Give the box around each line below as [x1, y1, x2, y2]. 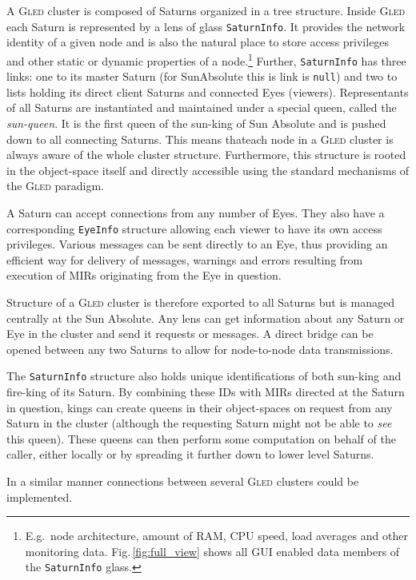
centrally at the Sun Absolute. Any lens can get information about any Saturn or [6, 309, 405, 326]
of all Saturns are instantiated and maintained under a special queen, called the [6, 99, 397, 116]
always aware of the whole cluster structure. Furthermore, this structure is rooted [6, 146, 406, 163]
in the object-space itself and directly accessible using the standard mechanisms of [6, 161, 410, 178]
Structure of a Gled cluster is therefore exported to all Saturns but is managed [6, 294, 394, 310]
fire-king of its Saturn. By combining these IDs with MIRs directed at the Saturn [6, 383, 405, 400]
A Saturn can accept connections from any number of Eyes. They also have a [6, 204, 385, 220]
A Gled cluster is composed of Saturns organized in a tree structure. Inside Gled [6, 2, 406, 18]
